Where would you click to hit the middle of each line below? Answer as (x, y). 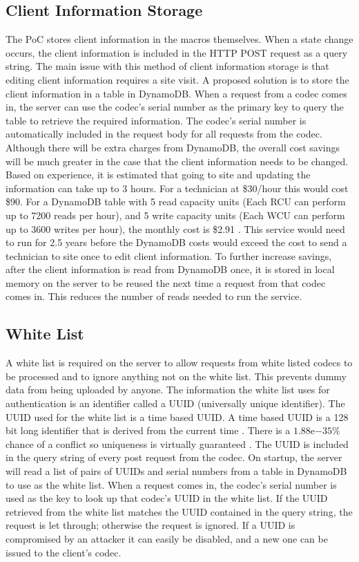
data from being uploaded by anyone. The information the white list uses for (168, 390)
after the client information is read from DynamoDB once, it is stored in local (170, 269)
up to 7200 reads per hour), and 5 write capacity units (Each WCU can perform (175, 215)
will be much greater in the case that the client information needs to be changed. (177, 161)
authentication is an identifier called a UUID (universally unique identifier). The (175, 403)
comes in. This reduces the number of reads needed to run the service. (154, 296)
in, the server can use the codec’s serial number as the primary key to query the (175, 107)
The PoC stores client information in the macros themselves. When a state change (179, 39)
